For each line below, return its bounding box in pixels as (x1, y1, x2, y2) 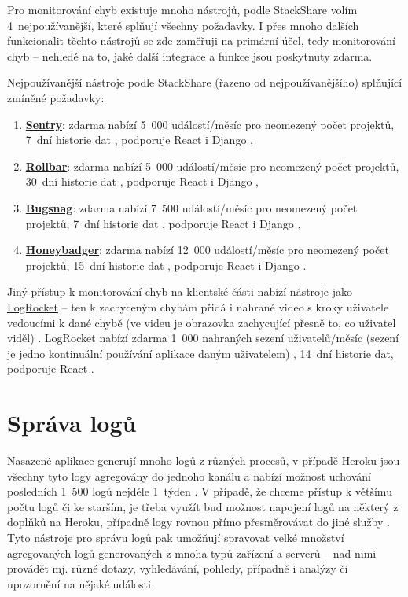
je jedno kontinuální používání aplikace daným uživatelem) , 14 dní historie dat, (7, 345, 394, 361)
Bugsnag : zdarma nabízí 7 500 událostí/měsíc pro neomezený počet (25, 199, 358, 216)
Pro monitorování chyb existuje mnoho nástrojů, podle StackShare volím (7, 2, 358, 17)
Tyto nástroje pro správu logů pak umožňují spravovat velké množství (7, 529, 344, 545)
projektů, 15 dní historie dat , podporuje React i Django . (25, 256, 307, 273)
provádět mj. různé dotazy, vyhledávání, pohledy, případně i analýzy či (7, 560, 348, 577)
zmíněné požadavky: (7, 89, 105, 105)
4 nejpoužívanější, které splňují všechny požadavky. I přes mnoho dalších (7, 17, 359, 33)
